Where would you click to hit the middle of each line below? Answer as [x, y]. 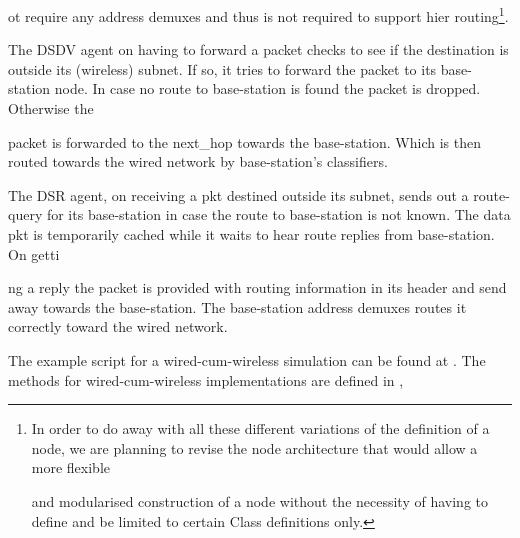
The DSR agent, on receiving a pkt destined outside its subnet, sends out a [238, 194]
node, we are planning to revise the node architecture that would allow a [254, 447]
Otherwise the [51, 108]
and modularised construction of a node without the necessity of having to [259, 500]
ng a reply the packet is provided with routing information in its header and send [257, 287]
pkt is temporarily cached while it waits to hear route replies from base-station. [251, 234]
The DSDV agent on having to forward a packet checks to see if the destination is [258, 49]
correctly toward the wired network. [118, 326]
